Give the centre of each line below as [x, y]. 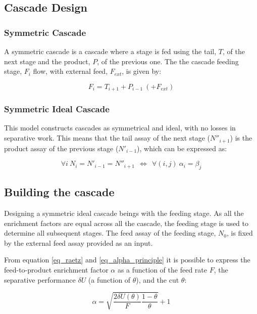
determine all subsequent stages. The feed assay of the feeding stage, [110, 233]
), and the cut [158, 279]
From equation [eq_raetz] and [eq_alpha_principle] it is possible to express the [127, 260]
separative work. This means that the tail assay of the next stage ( [107, 138]
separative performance [40, 279]
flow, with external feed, [70, 71]
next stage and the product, [47, 61]
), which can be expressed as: [182, 148]
